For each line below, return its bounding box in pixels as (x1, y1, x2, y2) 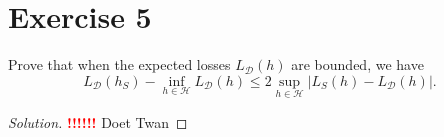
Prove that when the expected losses (8, 54, 231, 75)
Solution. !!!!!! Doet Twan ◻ (8, 111, 188, 132)
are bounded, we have (291, 54, 424, 75)
